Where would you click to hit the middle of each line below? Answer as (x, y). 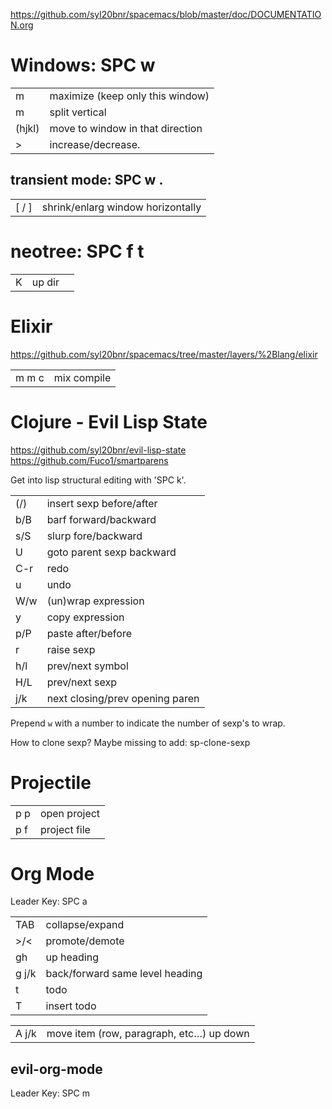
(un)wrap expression (95, 601)
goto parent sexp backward (111, 552)
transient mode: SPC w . (87, 180)
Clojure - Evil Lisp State (109, 421)
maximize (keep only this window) (129, 96)
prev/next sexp (81, 682)
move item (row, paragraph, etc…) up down (148, 1034)
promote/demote (85, 941)
